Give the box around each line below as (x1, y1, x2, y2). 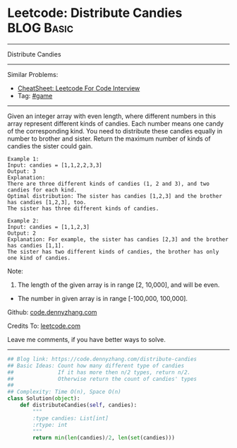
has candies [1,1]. (7, 242, 65, 249)
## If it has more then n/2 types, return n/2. (7, 369, 191, 376)
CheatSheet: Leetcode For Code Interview (17, 83, 140, 93)
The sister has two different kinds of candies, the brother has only (7, 248, 219, 255)
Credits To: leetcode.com (7, 322, 81, 330)
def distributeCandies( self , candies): (20, 401, 138, 409)
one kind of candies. (7, 254, 71, 261)
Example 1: (7, 155, 39, 163)
